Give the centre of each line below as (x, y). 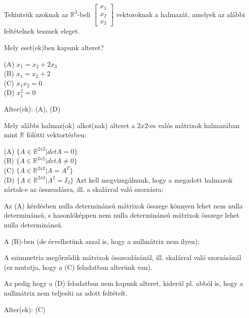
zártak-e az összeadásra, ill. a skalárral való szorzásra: (84, 189)
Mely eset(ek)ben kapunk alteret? (54, 47)
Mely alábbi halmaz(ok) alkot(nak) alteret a (69, 125)
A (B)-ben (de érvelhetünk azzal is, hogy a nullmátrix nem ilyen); (102, 241)
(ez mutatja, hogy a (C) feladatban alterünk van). (78, 267)
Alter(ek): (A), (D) (32, 109)
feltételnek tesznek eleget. (42, 31)
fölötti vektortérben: (57, 135)
